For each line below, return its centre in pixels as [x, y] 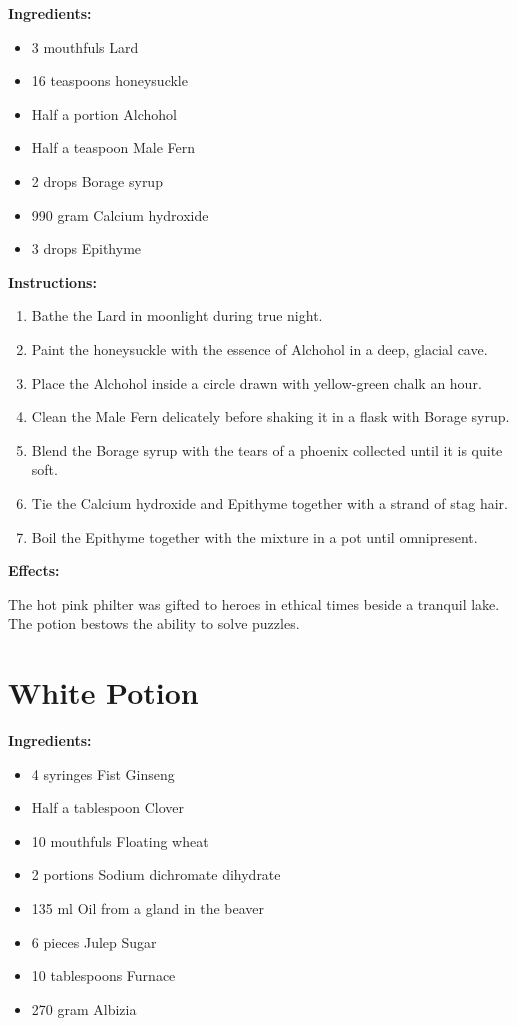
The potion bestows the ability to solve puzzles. [154, 623]
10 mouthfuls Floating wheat [120, 840]
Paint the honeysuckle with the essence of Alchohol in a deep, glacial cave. [259, 348]
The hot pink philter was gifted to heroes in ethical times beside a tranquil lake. [254, 603]
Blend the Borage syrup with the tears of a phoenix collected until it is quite [267, 449]
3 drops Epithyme [86, 248]
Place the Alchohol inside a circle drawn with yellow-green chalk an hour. [256, 382]
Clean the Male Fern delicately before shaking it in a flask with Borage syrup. [270, 416]
